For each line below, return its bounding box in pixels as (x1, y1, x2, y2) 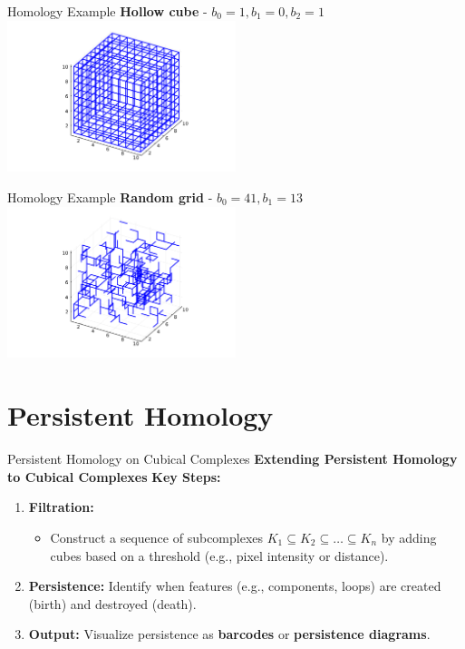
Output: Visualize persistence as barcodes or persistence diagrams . (28, 624, 431, 644)
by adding (381, 527, 437, 546)
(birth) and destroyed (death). (28, 594, 197, 613)
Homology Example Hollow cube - (7, 2, 208, 20)
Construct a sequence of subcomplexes (50, 527, 264, 546)
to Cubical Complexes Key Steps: (7, 467, 221, 486)
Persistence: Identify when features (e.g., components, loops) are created (28, 576, 441, 595)
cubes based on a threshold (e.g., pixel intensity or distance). (50, 546, 389, 565)
